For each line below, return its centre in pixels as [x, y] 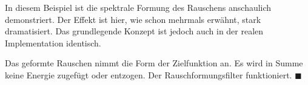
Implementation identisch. [53, 42]
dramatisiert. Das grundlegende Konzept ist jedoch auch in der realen [134, 31]
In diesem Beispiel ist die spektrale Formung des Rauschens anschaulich [138, 7]
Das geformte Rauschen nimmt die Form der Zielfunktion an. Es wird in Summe [154, 63]
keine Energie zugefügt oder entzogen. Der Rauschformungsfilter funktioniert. [149, 74]
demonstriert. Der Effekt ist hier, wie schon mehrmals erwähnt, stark [133, 19]
